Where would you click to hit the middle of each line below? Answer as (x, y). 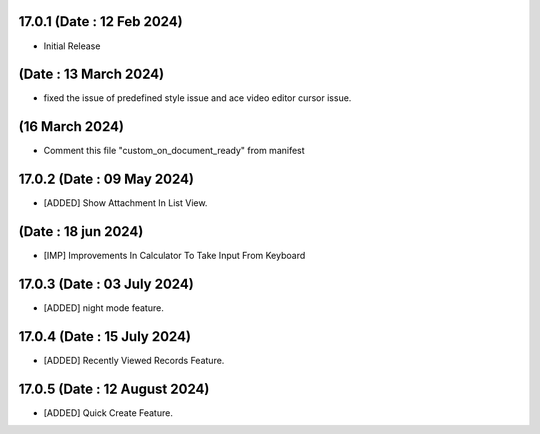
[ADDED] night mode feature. (103, 308)
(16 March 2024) (71, 126)
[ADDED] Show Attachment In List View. (125, 203)
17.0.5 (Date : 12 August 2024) (114, 388)
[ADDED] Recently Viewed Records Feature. (134, 360)
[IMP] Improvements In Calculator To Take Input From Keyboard (174, 256)
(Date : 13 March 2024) (91, 74)
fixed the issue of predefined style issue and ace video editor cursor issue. (197, 98)
